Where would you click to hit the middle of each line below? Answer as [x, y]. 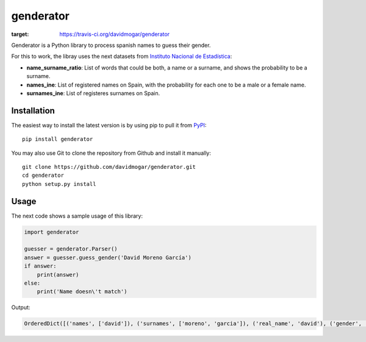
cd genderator [43, 176]
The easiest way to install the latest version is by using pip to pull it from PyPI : [109, 125]
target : [20, 34]
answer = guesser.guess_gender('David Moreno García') [108, 257]
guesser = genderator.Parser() [71, 249]
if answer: [40, 266]
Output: [21, 307]
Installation [33, 111]
